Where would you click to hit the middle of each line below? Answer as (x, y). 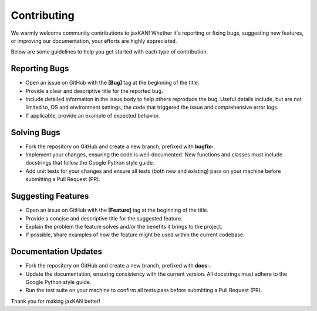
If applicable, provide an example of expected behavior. (93, 115)
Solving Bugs (36, 132)
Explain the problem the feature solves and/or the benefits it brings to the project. (124, 226)
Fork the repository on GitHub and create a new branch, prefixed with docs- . (118, 266)
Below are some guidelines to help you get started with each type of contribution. (109, 52)
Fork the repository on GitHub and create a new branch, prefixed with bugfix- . (120, 146)
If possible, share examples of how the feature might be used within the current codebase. (135, 235)
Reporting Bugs (40, 68)
